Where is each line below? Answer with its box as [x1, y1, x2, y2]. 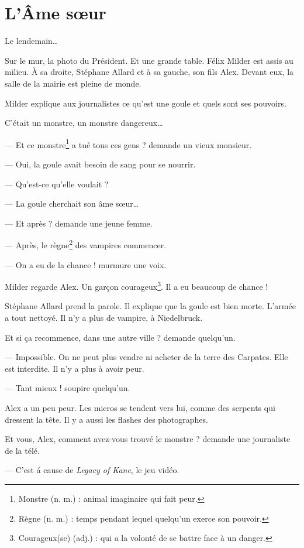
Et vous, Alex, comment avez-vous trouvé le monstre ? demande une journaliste [5, 433, 291, 445]
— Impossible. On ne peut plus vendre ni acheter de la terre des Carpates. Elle [5, 351, 288, 363]
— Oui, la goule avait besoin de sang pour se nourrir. [5, 157, 196, 170]
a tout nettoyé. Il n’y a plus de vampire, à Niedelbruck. [5, 311, 203, 323]
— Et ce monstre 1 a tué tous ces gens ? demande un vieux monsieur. [5, 136, 252, 150]
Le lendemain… [5, 35, 58, 47]
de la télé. [5, 444, 40, 456]
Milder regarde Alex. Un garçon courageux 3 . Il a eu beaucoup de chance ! [5, 279, 268, 292]
